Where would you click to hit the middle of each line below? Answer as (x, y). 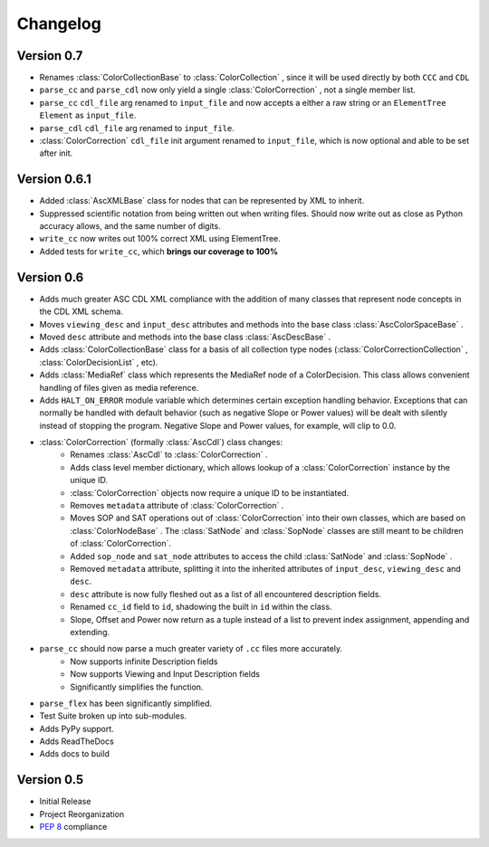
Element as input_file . (88, 115)
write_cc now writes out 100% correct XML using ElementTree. (160, 239)
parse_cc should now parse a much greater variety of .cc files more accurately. (191, 649)
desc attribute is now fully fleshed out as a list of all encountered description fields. (226, 594)
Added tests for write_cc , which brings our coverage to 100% (159, 251)
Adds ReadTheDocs (77, 741)
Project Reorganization (82, 814)
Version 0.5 (50, 780)
